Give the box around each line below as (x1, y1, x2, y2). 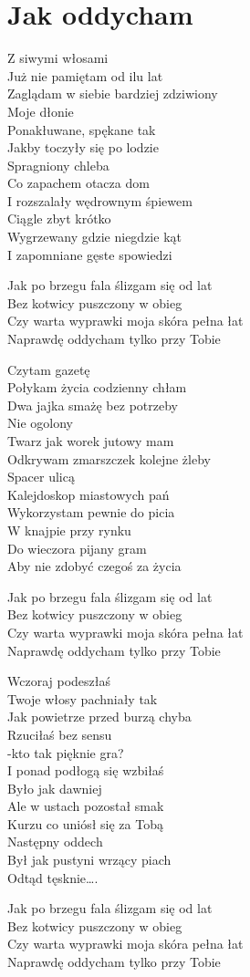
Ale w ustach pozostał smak (7, 796, 164, 816)
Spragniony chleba (7, 155, 109, 174)
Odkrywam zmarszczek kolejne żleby (7, 449, 211, 468)
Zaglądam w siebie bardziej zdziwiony (7, 84, 218, 103)
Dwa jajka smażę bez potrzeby (7, 395, 178, 414)
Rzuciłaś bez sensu (7, 724, 112, 743)
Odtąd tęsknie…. (7, 868, 99, 887)
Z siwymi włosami (7, 48, 109, 68)
